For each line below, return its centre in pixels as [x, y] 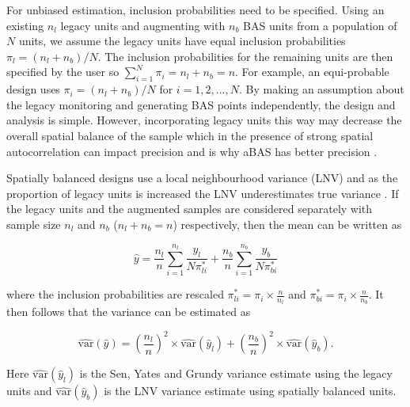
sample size [34, 224]
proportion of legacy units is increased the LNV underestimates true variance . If [203, 193]
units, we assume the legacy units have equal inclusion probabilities [182, 41]
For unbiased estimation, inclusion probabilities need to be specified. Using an [196, 10]
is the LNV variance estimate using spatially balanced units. [250, 391]
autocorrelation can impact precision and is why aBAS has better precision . [192, 151]
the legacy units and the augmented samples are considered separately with [190, 209]
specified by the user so [63, 72]
